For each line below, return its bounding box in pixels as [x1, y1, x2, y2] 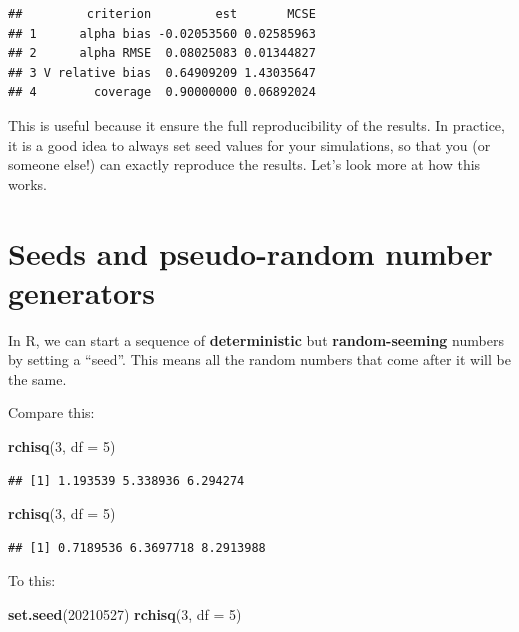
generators [8, 271, 156, 312]
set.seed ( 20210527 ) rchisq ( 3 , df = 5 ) [8, 604, 242, 624]
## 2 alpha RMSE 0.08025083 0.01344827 [8, 46, 316, 61]
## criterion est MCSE [8, 7, 316, 21]
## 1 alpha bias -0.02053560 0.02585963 [8, 26, 316, 41]
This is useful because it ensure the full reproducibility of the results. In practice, [8, 114, 505, 135]
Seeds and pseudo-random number [8, 232, 493, 273]
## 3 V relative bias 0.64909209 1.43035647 [8, 65, 316, 80]
